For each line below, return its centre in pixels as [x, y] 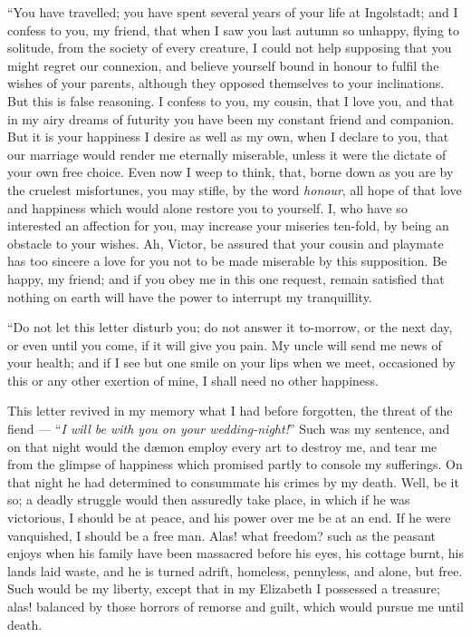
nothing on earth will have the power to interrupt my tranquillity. [190, 296]
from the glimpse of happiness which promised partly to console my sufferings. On [235, 464]
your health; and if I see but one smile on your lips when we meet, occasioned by [232, 363]
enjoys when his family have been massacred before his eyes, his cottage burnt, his [235, 553]
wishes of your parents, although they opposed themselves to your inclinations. [226, 83]
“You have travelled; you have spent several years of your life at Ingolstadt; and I [233, 12]
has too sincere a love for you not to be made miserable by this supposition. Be [227, 261]
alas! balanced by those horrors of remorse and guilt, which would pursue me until [235, 606]
